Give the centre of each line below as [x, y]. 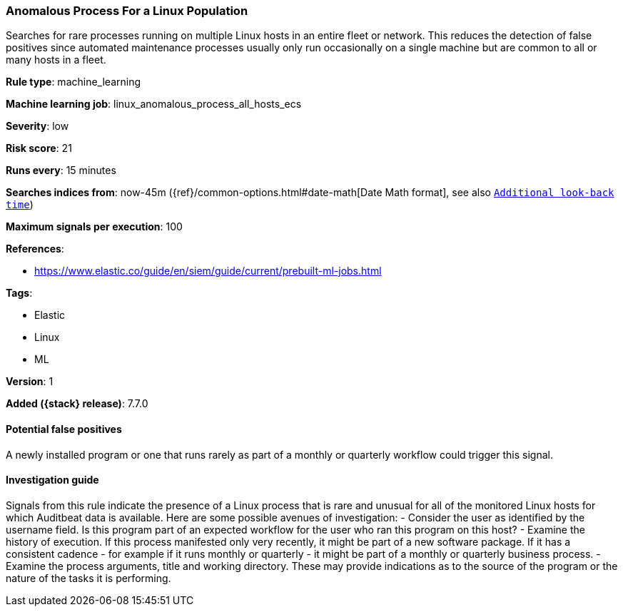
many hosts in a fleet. [56, 60]
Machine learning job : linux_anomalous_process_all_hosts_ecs [154, 104]
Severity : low [37, 126]
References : [35, 249]
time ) [20, 205]
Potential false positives [64, 429]
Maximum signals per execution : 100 [94, 227]
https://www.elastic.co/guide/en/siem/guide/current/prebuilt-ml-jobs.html [208, 271]
